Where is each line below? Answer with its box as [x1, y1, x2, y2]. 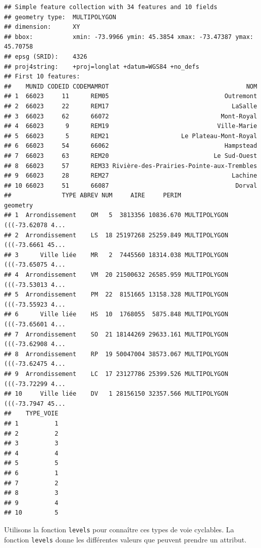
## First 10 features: [4, 73, 80, 80]
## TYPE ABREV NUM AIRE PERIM [4, 192, 181, 199]
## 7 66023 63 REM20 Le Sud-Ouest [4, 152, 257, 159]
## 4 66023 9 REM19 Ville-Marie [4, 122, 257, 130]
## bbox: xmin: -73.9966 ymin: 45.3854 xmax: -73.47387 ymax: [4, 33, 253, 40]
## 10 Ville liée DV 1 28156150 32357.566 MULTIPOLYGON [4, 390, 228, 398]
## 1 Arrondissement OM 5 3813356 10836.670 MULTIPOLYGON [4, 212, 228, 219]
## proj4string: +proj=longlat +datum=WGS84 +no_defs [4, 63, 199, 70]
